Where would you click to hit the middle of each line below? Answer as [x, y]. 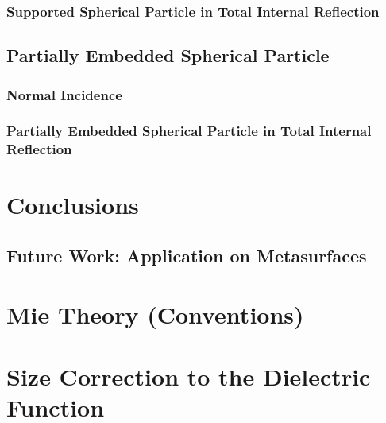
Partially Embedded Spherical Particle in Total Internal [189, 131]
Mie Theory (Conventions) [155, 314]
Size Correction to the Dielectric [189, 376]
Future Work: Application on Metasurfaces [187, 255]
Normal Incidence [64, 94]
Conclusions [73, 205]
